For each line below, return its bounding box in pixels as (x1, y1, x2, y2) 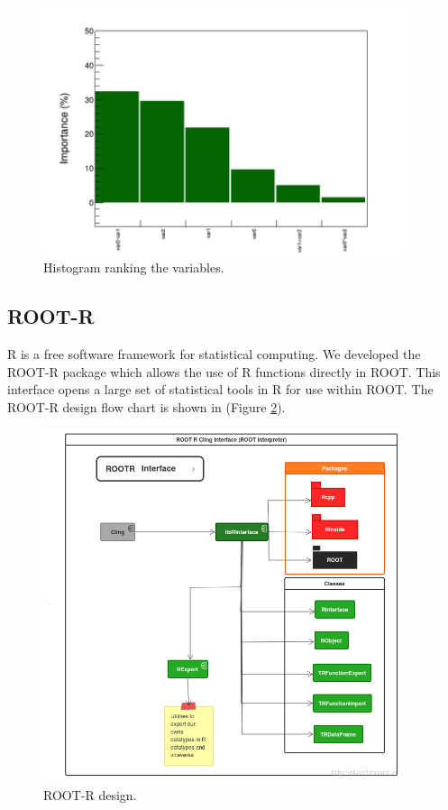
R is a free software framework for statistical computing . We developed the (7, 345, 421, 364)
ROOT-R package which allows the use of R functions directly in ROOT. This (7, 362, 441, 381)
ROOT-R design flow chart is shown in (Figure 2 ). (7, 397, 286, 416)
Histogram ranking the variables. (43, 258, 224, 277)
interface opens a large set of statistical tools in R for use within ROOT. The (7, 380, 434, 399)
